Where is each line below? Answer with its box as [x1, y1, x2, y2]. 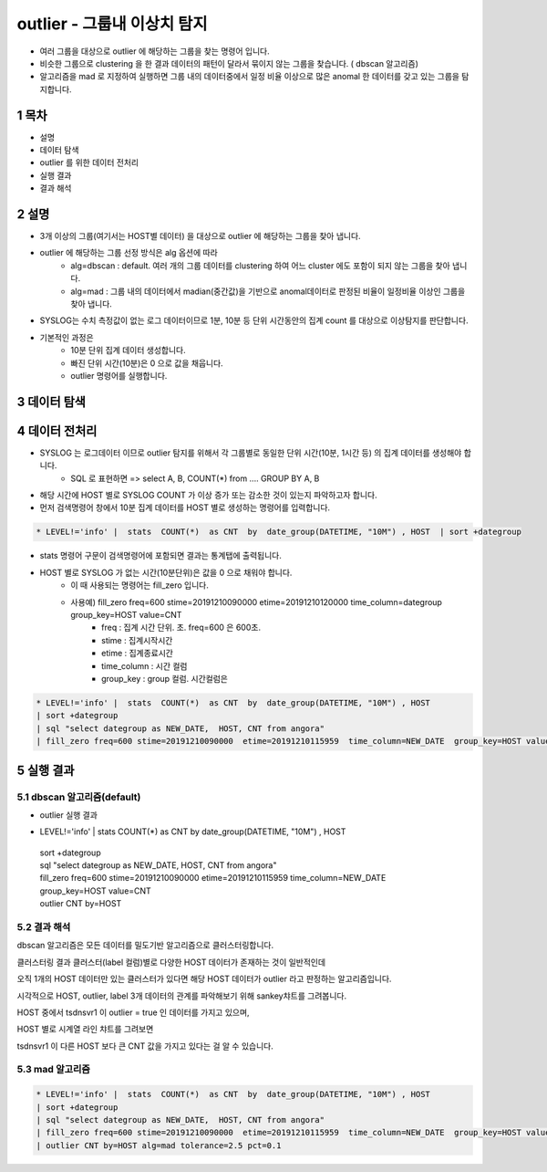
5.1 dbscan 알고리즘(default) [16, 790, 141, 803]
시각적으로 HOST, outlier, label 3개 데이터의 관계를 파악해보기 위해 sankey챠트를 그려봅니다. [16, 990, 346, 1001]
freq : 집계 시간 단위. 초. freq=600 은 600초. [101, 622, 262, 633]
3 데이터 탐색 [16, 393, 87, 410]
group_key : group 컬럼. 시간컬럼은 [101, 673, 228, 684]
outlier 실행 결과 [39, 809, 98, 821]
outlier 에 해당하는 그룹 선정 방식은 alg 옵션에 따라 [39, 247, 218, 258]
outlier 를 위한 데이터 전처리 [39, 157, 139, 168]
